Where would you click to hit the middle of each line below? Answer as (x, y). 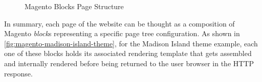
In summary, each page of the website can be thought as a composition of (119, 23)
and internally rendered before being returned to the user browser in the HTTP (129, 63)
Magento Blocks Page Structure (74, 6)
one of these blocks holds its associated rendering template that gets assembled (128, 53)
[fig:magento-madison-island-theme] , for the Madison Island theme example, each (131, 43)
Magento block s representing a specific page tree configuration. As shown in (122, 33)
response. (18, 73)
